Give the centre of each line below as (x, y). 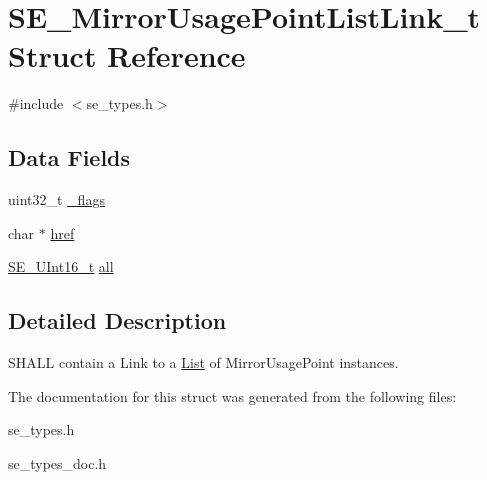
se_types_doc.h (57, 462)
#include (36, 103)
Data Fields (69, 157)
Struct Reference (127, 55)
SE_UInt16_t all (61, 266)
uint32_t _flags (56, 199)
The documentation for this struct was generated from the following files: (232, 395)
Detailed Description (117, 320)
